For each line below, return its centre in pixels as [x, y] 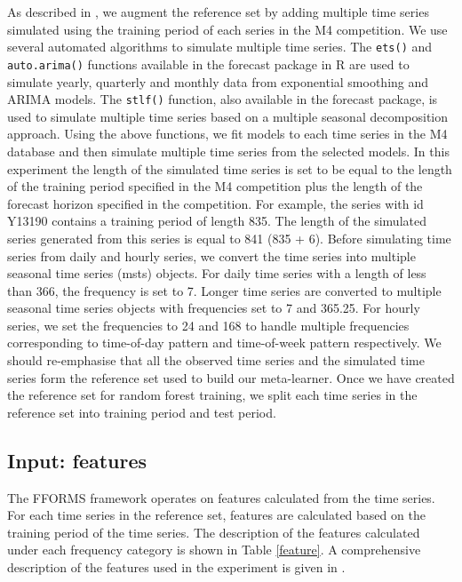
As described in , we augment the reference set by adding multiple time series [218, 12]
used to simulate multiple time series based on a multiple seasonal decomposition [228, 116]
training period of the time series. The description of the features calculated [214, 532]
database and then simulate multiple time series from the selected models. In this [228, 151]
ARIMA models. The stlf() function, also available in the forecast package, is [223, 99]
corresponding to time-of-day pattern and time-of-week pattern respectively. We [224, 343]
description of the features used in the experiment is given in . [176, 567]
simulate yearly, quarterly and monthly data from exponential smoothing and [218, 81]
